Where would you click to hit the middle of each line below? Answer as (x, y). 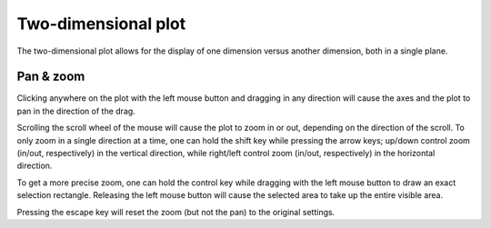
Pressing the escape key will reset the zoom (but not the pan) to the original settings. (176, 212)
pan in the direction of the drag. (76, 111)
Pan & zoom (51, 77)
